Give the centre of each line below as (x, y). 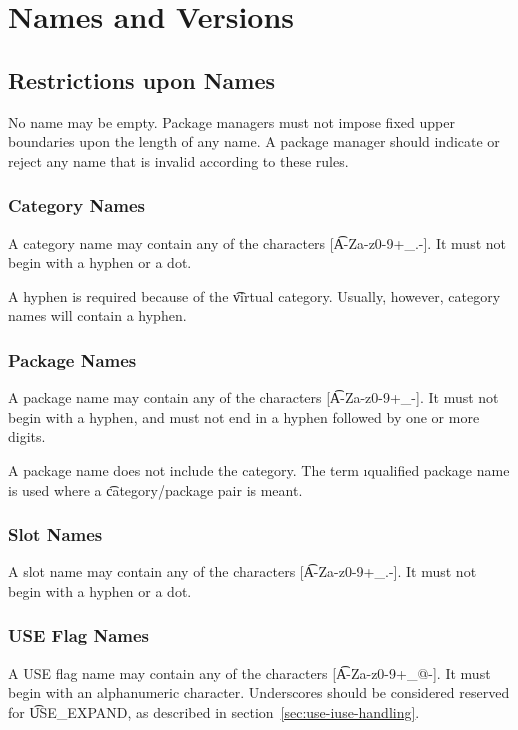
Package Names (72, 359)
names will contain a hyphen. (97, 315)
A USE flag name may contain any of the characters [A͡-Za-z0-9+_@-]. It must (249, 672)
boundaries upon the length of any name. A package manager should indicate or (254, 141)
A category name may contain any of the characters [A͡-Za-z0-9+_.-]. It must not (257, 242)
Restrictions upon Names (142, 79)
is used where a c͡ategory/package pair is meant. (155, 489)
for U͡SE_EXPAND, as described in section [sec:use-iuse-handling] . (214, 711)
